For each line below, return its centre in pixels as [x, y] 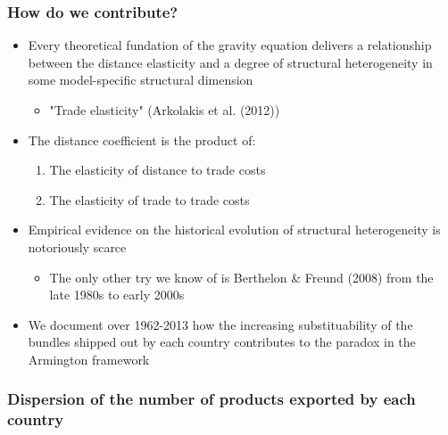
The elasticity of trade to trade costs [149, 199]
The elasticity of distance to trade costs [158, 170]
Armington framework [89, 359]
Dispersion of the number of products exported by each [212, 399]
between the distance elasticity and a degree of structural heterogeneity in [230, 62]
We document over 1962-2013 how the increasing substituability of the [220, 324]
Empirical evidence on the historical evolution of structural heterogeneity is [234, 230]
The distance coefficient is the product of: [142, 140]
